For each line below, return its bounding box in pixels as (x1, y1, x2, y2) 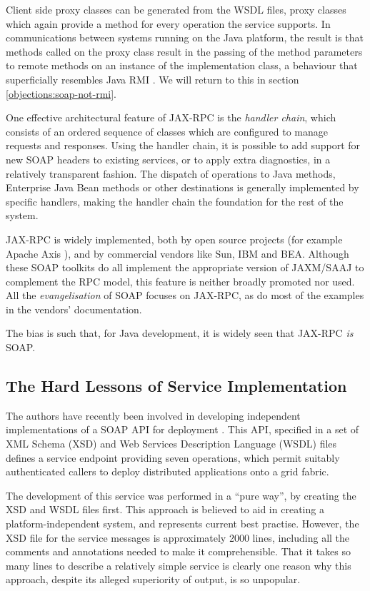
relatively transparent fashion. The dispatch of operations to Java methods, (6, 166, 336, 181)
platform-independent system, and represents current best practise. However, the (6, 516, 359, 531)
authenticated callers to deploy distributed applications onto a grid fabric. (6, 464, 329, 479)
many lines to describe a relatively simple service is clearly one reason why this (6, 557, 351, 572)
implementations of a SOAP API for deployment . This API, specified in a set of (6, 422, 359, 437)
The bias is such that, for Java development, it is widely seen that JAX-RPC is (6, 325, 354, 340)
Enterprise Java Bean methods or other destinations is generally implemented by (6, 180, 359, 195)
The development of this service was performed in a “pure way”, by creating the (6, 488, 356, 502)
